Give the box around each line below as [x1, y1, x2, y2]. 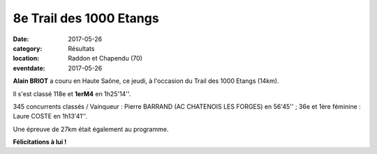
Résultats [68, 44, 95, 52]
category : [13, 44, 43, 52]
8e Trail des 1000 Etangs [13, 10, 160, 26]
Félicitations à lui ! [13, 138, 67, 146]
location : [13, 54, 40, 63]
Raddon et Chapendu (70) [68, 54, 143, 63]
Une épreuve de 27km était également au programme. [13, 125, 169, 133]
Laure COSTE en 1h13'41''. [13, 112, 87, 121]
